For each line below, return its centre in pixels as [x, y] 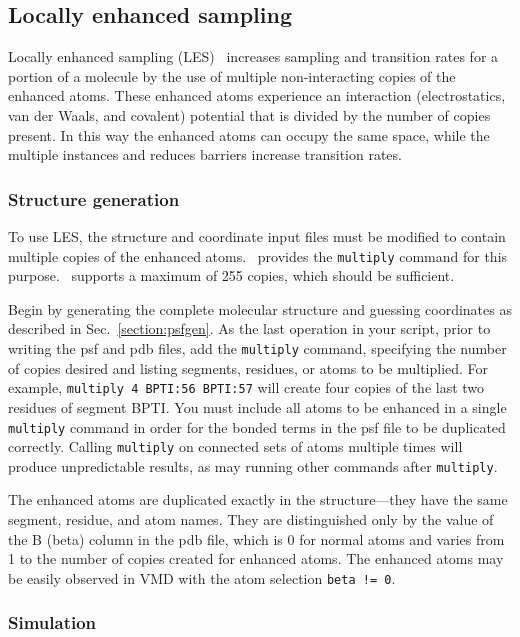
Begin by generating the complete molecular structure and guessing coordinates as [260, 308]
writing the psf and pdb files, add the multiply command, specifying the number [257, 348]
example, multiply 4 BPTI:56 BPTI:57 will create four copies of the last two [246, 387]
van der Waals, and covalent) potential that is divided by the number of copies [249, 114]
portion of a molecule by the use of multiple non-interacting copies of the [232, 75]
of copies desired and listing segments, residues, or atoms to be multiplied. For [248, 367]
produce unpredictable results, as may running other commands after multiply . [253, 465]
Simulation [52, 622]
